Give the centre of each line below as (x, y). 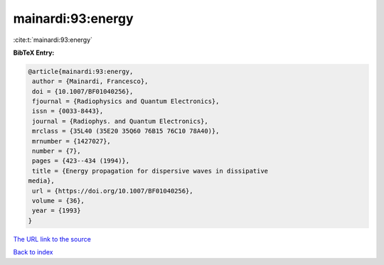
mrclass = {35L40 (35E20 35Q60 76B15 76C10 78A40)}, (126, 131)
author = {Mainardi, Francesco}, (90, 81)
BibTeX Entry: (34, 53)
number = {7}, (57, 151)
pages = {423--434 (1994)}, (81, 161)
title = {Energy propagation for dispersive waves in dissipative (150, 171)
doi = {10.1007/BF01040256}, (83, 91)
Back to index (33, 252)
